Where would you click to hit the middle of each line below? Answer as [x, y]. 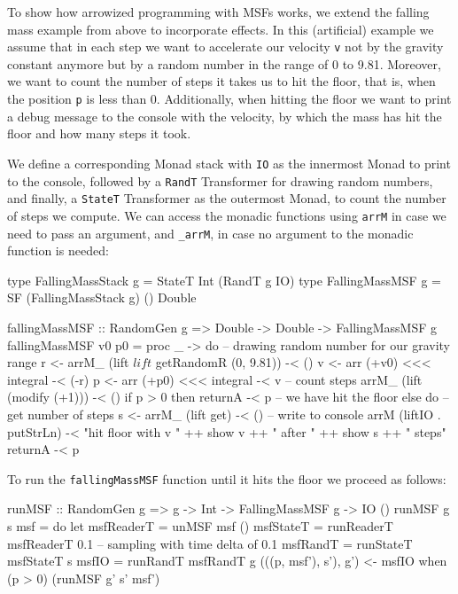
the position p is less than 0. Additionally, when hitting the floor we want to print [229, 99]
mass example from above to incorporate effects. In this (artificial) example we [221, 29]
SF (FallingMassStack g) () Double [102, 297]
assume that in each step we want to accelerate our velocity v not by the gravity [225, 47]
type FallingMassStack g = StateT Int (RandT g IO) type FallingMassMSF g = [224, 280]
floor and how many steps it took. [99, 133]
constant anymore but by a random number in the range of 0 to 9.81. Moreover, [224, 63]
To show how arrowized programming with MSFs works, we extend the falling [218, 12]
